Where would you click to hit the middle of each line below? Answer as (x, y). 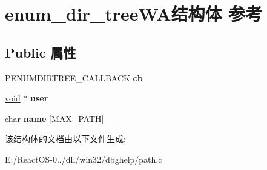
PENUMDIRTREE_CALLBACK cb (74, 77)
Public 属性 (41, 52)
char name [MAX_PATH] (54, 118)
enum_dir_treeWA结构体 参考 (134, 14)
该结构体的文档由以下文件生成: (65, 139)
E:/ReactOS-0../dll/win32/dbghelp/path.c (84, 159)
